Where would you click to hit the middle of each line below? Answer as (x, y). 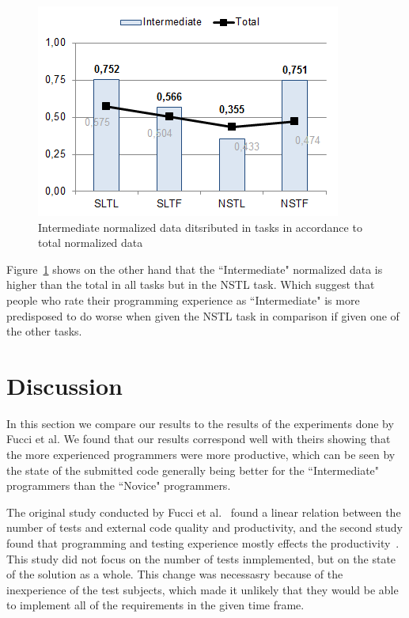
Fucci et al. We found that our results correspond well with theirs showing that (199, 439)
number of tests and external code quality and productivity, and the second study (204, 527)
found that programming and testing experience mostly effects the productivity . (203, 543)
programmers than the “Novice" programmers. (119, 485)
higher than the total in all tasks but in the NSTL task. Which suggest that (191, 284)
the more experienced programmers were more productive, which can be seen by (201, 455)
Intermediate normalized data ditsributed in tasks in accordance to (200, 227)
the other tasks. (44, 331)
